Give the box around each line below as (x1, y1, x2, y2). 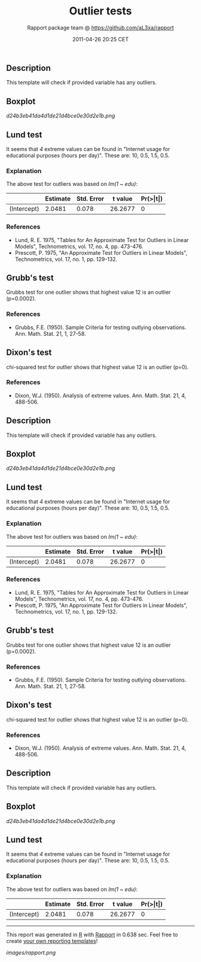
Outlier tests (69, 4, 132, 18)
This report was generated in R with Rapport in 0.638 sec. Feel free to (6, 931, 178, 938)
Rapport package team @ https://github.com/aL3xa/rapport (26, 24, 175, 31)
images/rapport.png (6, 949, 56, 956)
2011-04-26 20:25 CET (72, 35, 129, 43)
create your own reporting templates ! (6, 937, 98, 945)
